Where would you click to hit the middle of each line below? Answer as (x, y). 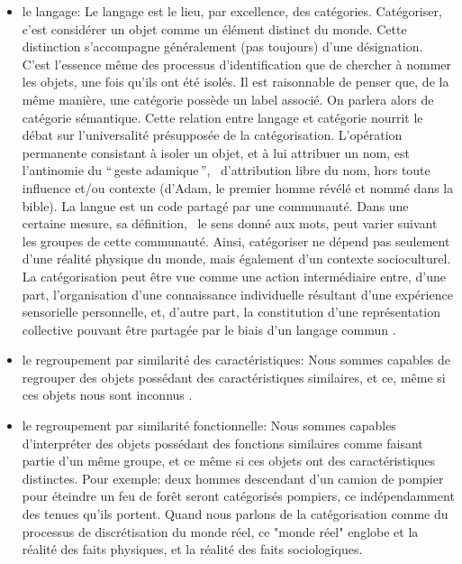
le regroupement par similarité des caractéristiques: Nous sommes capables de (236, 360)
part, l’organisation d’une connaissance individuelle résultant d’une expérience (237, 294)
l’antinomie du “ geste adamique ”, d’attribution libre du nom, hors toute (226, 170)
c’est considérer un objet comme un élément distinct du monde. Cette (214, 28)
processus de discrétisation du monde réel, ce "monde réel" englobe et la (220, 531)
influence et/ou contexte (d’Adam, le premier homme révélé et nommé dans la (238, 187)
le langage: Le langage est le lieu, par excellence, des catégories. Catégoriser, (232, 11)
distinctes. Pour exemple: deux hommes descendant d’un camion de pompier (233, 478)
